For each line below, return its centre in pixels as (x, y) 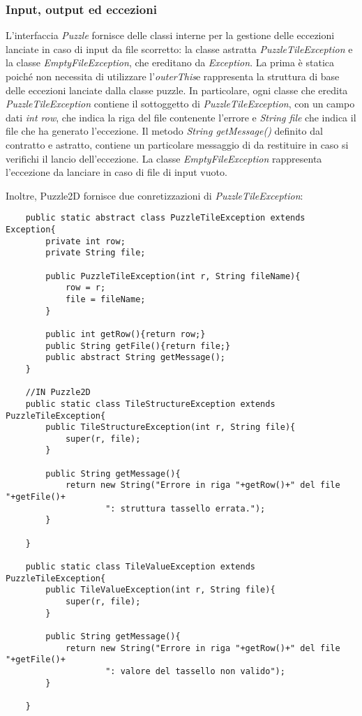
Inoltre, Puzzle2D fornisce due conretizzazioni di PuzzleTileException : (154, 195)
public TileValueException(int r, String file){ (160, 590)
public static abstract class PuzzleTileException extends (165, 218)
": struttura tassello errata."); (186, 508)
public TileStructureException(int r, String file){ (171, 427)
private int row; (85, 241)
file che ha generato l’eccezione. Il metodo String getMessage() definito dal (164, 131)
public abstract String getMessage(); (135, 358)
